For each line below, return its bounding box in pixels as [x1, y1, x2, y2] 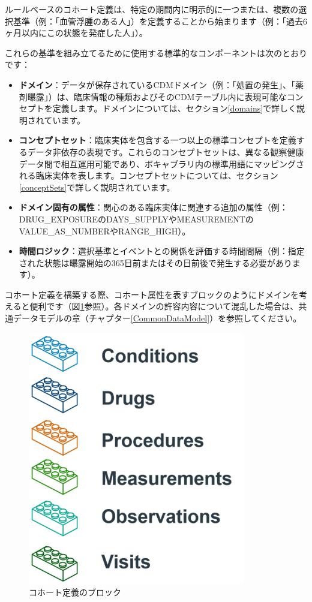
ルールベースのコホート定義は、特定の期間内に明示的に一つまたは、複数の [5, 3, 299, 15]
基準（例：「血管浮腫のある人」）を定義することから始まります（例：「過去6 [13, 14, 307, 27]
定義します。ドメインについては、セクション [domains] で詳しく [52, 102, 297, 115]
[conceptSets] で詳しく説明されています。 [19, 180, 175, 193]
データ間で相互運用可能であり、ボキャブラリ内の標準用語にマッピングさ [19, 157, 305, 170]
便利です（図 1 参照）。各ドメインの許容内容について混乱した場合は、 [29, 300, 299, 312]
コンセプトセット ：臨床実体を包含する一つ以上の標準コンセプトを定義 [19, 134, 296, 146]
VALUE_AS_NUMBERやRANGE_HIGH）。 [19, 224, 191, 237]
